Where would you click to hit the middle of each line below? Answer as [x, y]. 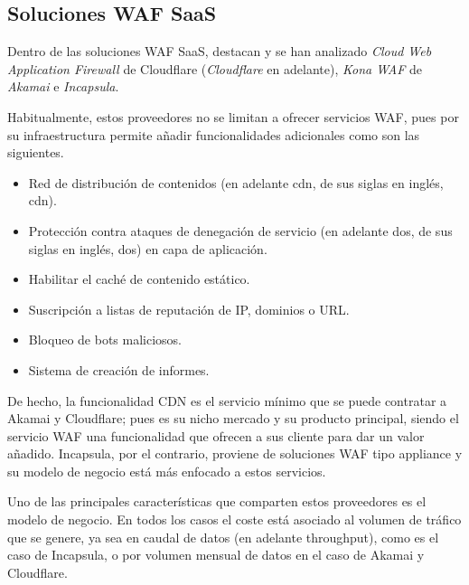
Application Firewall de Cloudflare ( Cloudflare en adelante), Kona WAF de [215, 68]
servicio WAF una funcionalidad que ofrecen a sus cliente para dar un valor [216, 435]
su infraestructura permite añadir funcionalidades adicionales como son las [214, 134]
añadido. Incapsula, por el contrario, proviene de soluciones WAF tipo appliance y [235, 453]
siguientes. [36, 152]
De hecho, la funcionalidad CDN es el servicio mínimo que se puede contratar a [227, 400]
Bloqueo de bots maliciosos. [105, 340]
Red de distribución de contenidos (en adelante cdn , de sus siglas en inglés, [236, 182]
